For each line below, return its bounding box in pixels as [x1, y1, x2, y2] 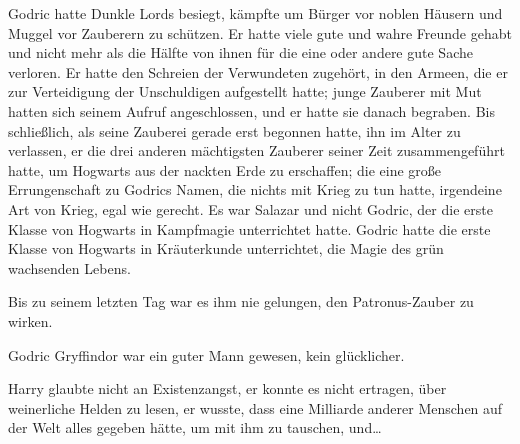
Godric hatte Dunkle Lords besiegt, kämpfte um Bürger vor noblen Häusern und [8, 3, 503, 23]
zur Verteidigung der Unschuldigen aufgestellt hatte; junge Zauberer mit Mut [8, 81, 482, 102]
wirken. [8, 310, 53, 331]
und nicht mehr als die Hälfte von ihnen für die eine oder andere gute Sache [8, 42, 473, 63]
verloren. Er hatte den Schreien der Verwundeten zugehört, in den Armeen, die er [8, 61, 508, 82]
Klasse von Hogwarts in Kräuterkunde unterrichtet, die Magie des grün [8, 238, 444, 259]
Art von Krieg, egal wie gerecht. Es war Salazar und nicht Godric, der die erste [8, 198, 493, 219]
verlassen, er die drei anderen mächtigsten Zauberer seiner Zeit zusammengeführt [8, 140, 505, 161]
